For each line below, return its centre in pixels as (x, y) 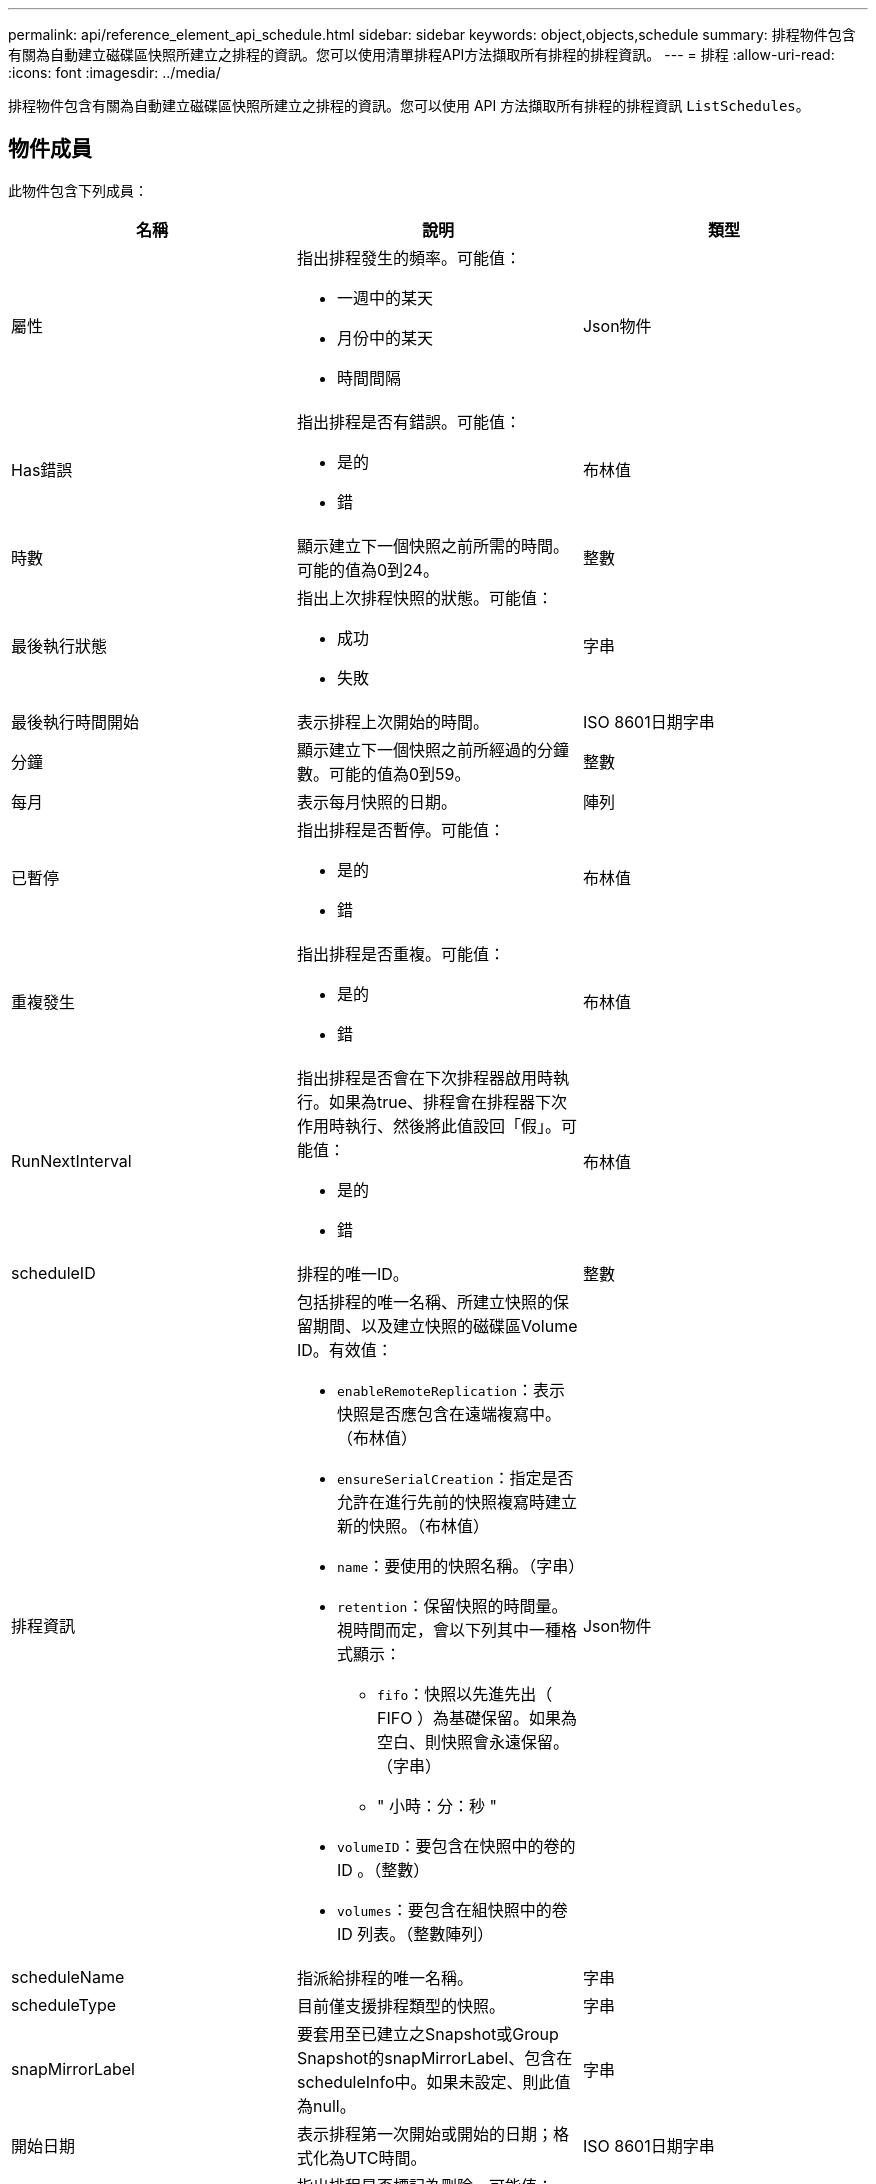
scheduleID (53, 1272)
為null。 (326, 2105)
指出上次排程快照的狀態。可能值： (424, 597)
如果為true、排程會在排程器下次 (448, 1101)
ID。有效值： (344, 1349)
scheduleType (64, 2004)
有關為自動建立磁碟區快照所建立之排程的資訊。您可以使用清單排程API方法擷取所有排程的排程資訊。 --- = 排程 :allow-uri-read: (421, 54)
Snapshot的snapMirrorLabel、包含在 (434, 2057)
